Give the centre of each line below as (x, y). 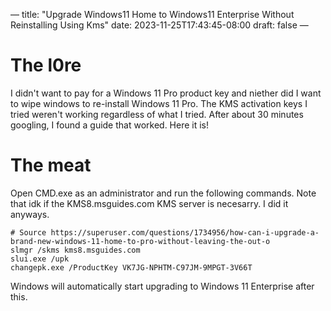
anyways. (30, 214)
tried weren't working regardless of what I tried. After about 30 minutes (157, 114)
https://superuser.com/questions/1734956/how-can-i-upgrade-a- (185, 232)
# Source (28, 232)
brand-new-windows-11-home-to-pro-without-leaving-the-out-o (140, 241)
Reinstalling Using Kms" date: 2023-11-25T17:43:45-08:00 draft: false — (159, 25)
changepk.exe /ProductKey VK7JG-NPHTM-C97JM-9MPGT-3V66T (131, 267)
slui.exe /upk (40, 259)
